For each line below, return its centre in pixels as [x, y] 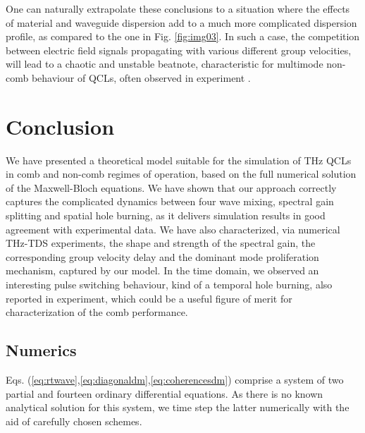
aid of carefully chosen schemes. [74, 421]
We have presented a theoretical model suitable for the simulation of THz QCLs [179, 160]
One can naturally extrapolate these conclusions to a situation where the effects [178, 8]
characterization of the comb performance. [97, 312]
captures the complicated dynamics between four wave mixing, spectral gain [170, 201]
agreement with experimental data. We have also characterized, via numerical [173, 229]
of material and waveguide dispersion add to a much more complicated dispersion [181, 22]
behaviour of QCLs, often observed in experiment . [141, 77]
